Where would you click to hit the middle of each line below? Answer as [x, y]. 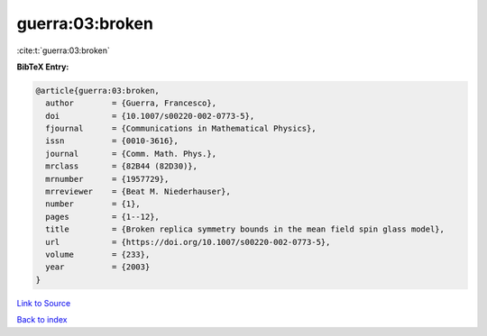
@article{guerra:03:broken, [97, 91]
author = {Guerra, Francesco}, [131, 103]
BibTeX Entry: [43, 67]
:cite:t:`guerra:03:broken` [63, 50]
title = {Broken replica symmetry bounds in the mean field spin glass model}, [245, 229]
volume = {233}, [98, 254]
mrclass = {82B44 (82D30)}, [122, 166]
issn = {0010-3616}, [112, 141]
